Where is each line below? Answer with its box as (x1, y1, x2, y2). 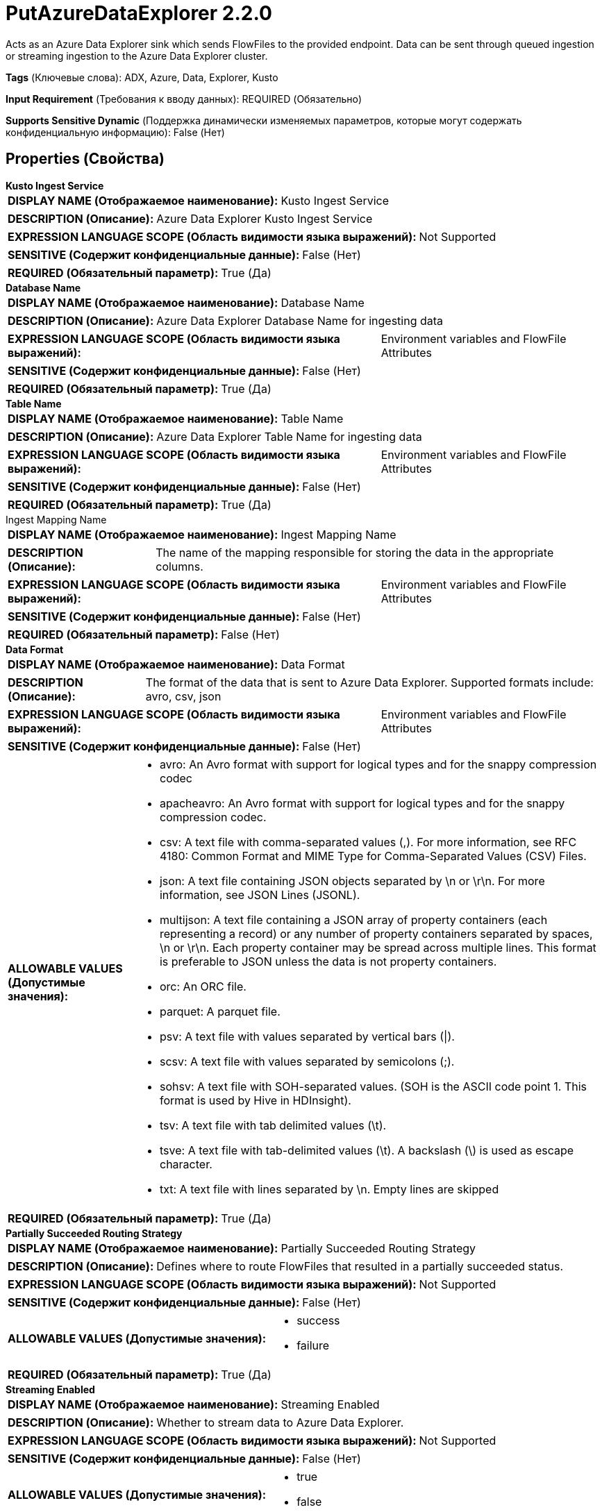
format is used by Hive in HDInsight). (159, 1093, 351, 1107)
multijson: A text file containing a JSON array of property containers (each (159, 912, 548, 927)
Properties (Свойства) (6, 150, 165, 168)
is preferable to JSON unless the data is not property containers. (159, 954, 497, 968)
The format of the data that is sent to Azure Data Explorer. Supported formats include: (145, 675, 594, 689)
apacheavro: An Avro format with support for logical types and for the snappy (159, 796, 565, 810)
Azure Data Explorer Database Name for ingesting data (156, 313, 444, 328)
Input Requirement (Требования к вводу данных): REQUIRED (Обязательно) (6, 92, 362, 105)
